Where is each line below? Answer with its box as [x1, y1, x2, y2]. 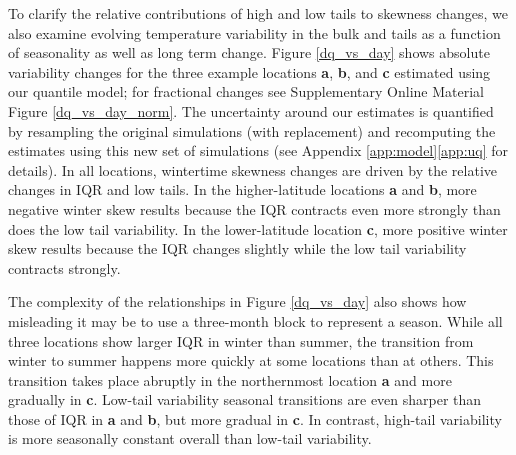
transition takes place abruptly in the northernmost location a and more [8, 369, 452, 390]
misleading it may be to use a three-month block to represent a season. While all [8, 310, 503, 331]
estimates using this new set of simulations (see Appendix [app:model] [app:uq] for [8, 140, 509, 161]
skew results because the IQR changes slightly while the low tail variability [8, 238, 467, 259]
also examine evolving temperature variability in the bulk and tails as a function [8, 22, 501, 43]
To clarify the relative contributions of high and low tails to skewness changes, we [8, 3, 508, 23]
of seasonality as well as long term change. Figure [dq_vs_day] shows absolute [8, 42, 490, 63]
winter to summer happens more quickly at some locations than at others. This [8, 350, 494, 371]
